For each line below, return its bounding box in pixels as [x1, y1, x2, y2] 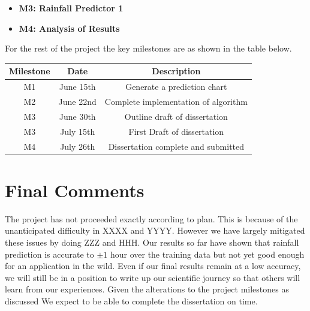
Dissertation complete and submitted [108, 140, 245, 152]
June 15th [59, 80, 96, 93]
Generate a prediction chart [125, 80, 227, 93]
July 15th [60, 125, 95, 137]
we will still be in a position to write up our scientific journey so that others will [5, 271, 300, 283]
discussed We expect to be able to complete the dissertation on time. [5, 294, 258, 307]
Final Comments [5, 177, 145, 202]
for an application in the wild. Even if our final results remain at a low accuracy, [5, 259, 301, 272]
